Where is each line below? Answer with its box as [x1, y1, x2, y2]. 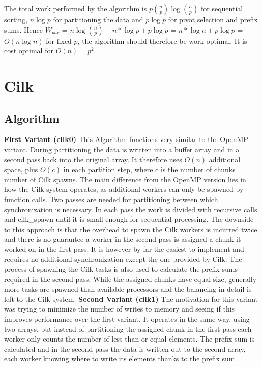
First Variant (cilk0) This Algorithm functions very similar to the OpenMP [4, 134, 248, 145]
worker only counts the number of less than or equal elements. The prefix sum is [4, 333, 255, 344]
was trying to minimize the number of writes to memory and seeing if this [4, 303, 235, 314]
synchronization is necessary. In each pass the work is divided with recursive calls [4, 204, 257, 214]
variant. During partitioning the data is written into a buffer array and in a [4, 144, 240, 154]
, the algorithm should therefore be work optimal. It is [77, 35, 247, 46]
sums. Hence [4, 24, 43, 35]
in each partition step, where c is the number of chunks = [63, 164, 244, 175]
